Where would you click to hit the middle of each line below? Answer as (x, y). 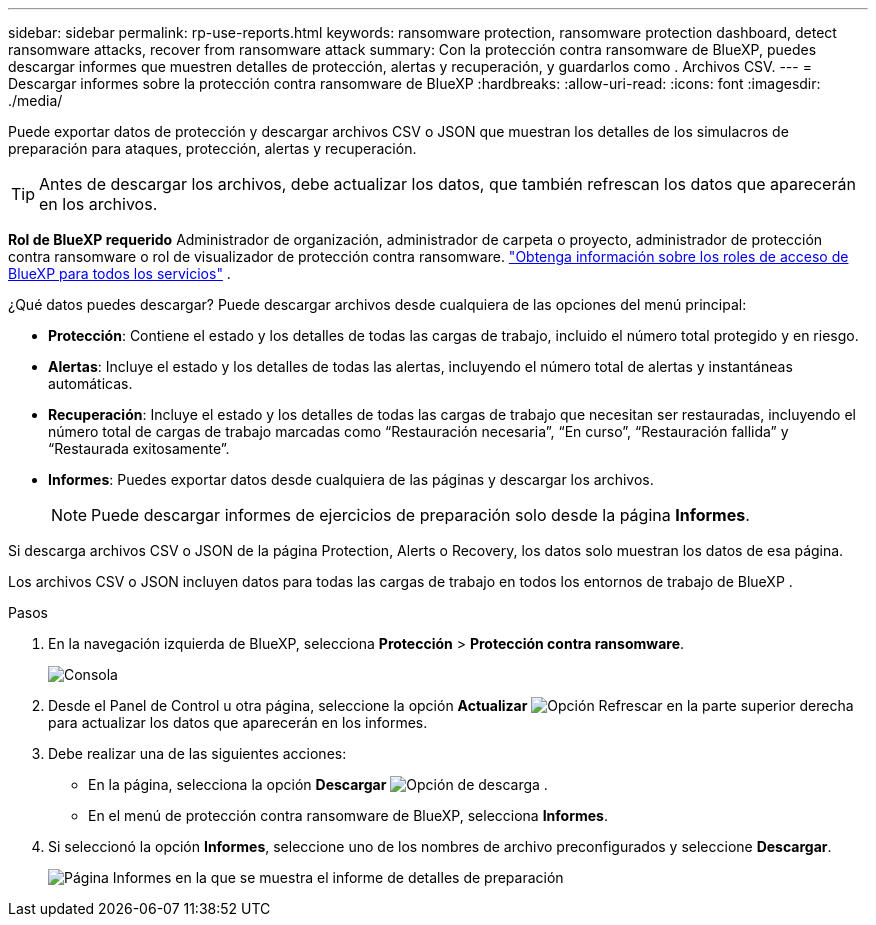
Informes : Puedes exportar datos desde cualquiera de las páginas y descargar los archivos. (351, 479)
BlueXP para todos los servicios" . (119, 273)
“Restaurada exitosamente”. (139, 448)
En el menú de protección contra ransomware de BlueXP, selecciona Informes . (348, 815)
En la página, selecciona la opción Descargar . (318, 784)
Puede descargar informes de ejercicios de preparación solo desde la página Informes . (420, 515)
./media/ (35, 100)
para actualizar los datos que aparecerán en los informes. (238, 722)
